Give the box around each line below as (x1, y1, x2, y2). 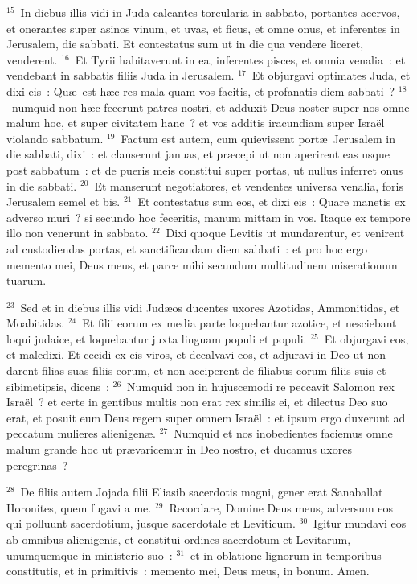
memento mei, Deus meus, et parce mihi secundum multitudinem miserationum (6, 256, 398, 273)
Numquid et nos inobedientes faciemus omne (174, 425, 393, 442)
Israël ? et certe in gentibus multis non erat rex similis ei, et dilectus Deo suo (6, 393, 388, 410)
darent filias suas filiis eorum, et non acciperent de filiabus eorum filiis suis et (6, 362, 386, 379)
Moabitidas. (6, 315, 65, 331)
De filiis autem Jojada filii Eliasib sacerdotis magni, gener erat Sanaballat (20, 483, 383, 500)
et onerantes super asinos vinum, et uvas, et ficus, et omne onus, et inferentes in (6, 19, 400, 36)
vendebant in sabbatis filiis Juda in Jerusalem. (6, 67, 235, 84)
